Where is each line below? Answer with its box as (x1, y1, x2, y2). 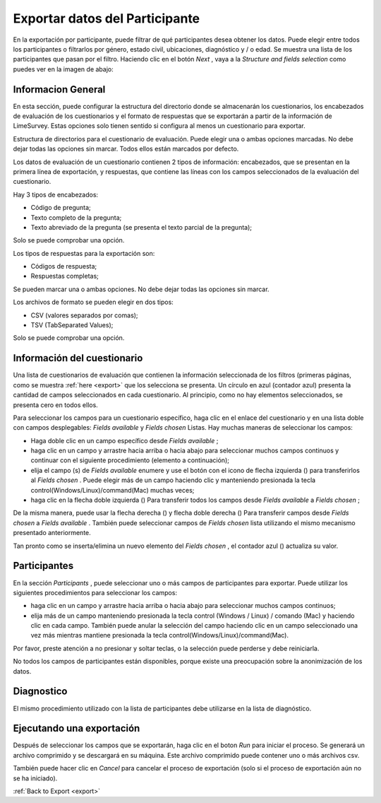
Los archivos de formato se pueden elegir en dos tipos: (13, 298, 174, 307)
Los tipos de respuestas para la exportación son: (13, 249, 155, 257)
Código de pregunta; (30, 204, 91, 212)
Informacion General (13, 83, 106, 95)
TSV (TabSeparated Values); (30, 321, 114, 329)
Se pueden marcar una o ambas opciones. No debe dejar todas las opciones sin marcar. (13, 285, 270, 293)
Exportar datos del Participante (13, 11, 200, 26)
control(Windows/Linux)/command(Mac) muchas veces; (30, 486, 195, 494)
